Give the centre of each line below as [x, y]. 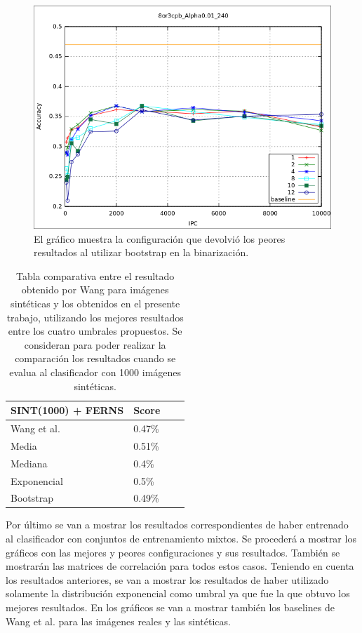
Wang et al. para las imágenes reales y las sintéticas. [118, 621]
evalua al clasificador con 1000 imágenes [95, 372]
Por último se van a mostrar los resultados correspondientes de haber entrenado [177, 525]
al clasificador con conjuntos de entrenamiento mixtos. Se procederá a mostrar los [181, 539]
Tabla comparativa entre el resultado [95, 275]
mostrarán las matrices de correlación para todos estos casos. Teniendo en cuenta [180, 566]
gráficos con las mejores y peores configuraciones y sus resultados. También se [173, 552]
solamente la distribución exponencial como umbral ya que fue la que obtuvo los [178, 593]
